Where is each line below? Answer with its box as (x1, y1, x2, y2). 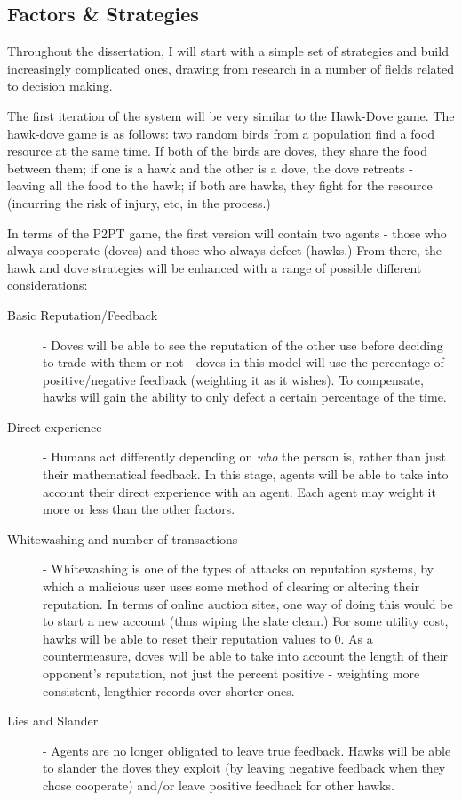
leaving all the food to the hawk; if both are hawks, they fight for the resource (7, 176, 433, 195)
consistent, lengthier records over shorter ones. (43, 681, 295, 700)
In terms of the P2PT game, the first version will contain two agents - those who (7, 223, 447, 242)
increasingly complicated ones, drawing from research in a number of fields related (7, 59, 455, 77)
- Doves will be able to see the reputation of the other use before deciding (43, 335, 443, 354)
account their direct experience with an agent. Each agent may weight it (43, 482, 436, 501)
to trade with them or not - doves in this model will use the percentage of (43, 353, 444, 372)
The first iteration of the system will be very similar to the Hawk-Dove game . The (7, 106, 455, 124)
